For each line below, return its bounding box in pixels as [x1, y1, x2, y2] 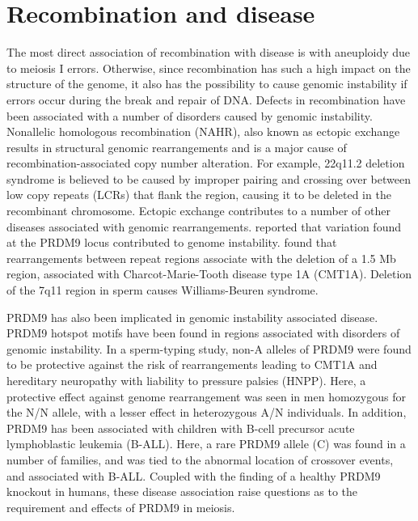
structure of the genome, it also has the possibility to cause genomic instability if [6, 75, 407, 92]
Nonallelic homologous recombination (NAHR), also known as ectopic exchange [6, 123, 400, 140]
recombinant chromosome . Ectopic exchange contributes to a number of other [6, 202, 391, 219]
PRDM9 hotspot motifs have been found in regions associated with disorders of [6, 324, 400, 341]
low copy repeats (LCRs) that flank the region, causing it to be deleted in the [6, 186, 391, 203]
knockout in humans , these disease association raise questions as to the [6, 483, 357, 500]
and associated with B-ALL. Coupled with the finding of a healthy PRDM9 [6, 467, 381, 484]
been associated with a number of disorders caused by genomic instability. [6, 107, 373, 124]
